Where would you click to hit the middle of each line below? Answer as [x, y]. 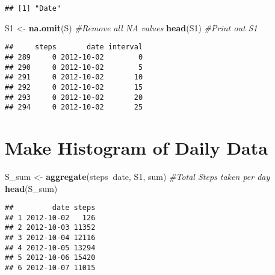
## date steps [50, 208]
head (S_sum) [31, 188]
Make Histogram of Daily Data [136, 148]
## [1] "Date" [33, 8]
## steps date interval [74, 47]
